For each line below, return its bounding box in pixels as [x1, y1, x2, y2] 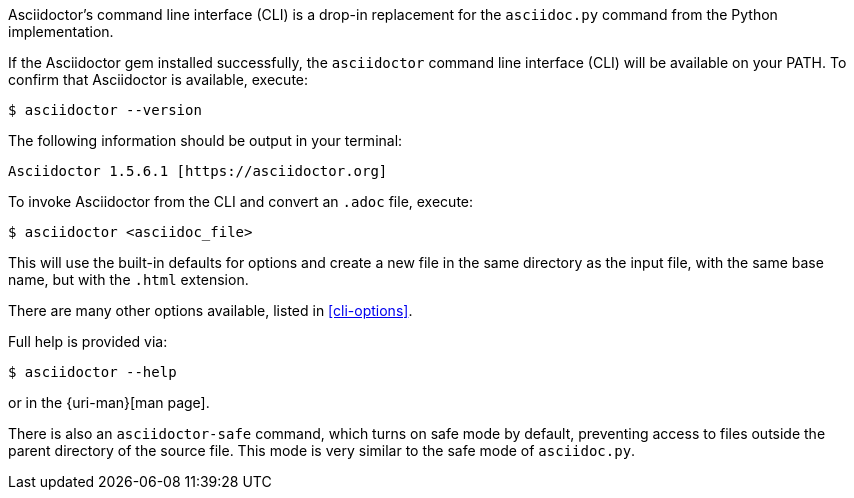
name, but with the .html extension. [8, 271, 249, 288]
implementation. [8, 23, 114, 40]
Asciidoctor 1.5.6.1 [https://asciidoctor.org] [8, 163, 388, 179]
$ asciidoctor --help [8, 364, 177, 380]
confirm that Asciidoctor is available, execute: [8, 71, 309, 88]
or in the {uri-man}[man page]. [8, 394, 210, 411]
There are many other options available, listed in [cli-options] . [8, 302, 413, 319]
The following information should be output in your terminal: [8, 132, 403, 149]
